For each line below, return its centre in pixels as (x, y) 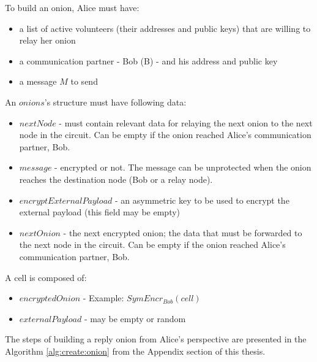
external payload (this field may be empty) (100, 212)
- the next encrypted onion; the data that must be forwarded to (183, 232)
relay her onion (47, 40)
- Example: (103, 298)
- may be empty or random (135, 318)
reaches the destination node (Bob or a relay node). (116, 179)
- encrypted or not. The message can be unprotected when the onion (183, 167)
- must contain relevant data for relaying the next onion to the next (186, 122)
